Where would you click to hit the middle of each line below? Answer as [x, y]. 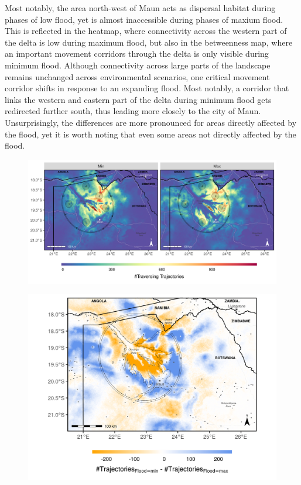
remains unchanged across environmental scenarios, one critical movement [137, 76]
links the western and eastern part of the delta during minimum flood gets [138, 99]
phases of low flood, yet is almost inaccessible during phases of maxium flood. [144, 19]
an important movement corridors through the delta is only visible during [137, 54]
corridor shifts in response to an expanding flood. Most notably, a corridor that [147, 88]
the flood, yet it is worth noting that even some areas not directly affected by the [150, 134]
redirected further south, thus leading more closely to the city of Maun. [133, 111]
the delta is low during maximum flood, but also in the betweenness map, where [149, 42]
